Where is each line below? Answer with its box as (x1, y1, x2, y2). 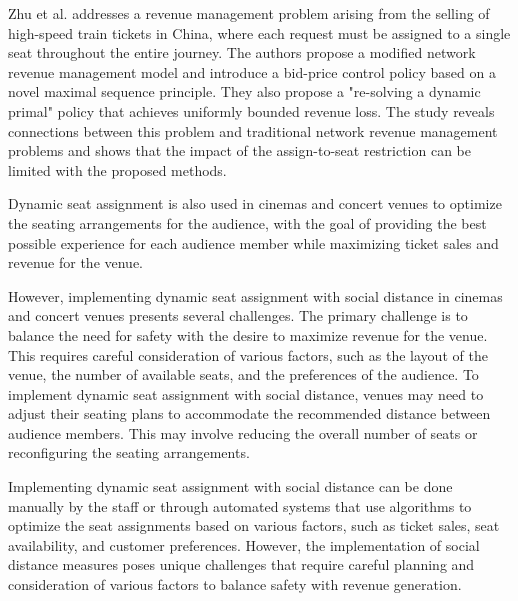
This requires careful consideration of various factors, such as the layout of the (8, 344, 488, 365)
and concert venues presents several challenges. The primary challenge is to (8, 305, 468, 326)
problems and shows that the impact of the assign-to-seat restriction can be (8, 140, 472, 161)
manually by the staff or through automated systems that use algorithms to (8, 495, 472, 516)
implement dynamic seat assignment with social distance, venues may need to (8, 383, 484, 404)
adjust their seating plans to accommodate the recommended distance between (8, 403, 491, 424)
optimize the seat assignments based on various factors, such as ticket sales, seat (8, 515, 500, 536)
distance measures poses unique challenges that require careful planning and (8, 554, 475, 575)
